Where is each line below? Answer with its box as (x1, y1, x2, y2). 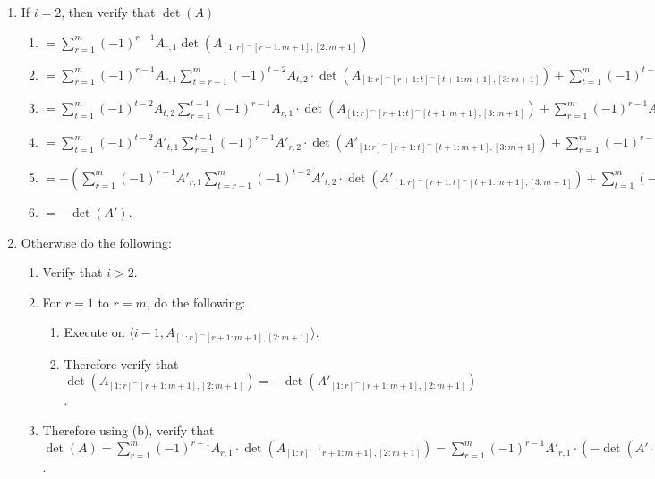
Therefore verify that (64, 354, 179, 373)
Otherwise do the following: (21, 232, 172, 251)
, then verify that (61, 3, 156, 21)
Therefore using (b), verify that (42, 421, 215, 440)
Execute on (64, 323, 125, 341)
